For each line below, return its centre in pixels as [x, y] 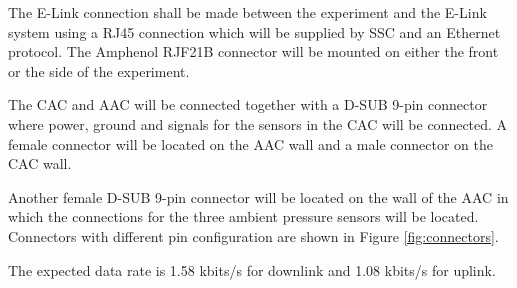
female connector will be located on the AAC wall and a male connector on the [250, 143]
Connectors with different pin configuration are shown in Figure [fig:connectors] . [253, 235]
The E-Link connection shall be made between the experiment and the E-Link [247, 12]
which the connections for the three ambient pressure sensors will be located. [243, 216]
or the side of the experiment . [99, 70]
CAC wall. [40, 163]
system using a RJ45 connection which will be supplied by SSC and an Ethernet [254, 31]
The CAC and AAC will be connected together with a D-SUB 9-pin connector [248, 104]
